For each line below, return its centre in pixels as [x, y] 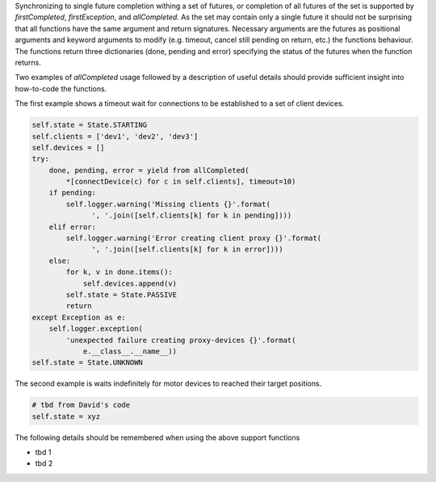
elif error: [73, 227]
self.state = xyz [66, 416]
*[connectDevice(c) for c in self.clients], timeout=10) [181, 182]
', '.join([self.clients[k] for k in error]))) [187, 249]
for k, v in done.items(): [119, 272]
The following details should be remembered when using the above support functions [157, 438]
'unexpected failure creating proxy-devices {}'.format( [181, 340]
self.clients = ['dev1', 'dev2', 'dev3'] [115, 136]
